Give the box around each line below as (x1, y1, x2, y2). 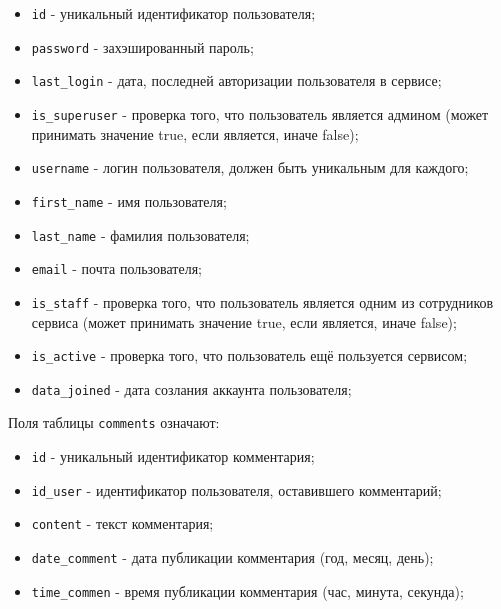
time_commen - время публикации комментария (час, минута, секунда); (31, 580, 464, 601)
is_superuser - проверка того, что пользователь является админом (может (31, 103, 488, 124)
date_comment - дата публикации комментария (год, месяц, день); (31, 547, 434, 568)
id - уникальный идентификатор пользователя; (31, 3, 316, 23)
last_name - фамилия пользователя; (31, 224, 250, 245)
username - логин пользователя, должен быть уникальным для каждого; (31, 157, 469, 178)
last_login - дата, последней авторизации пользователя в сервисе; (31, 70, 442, 91)
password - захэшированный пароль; (31, 36, 254, 57)
